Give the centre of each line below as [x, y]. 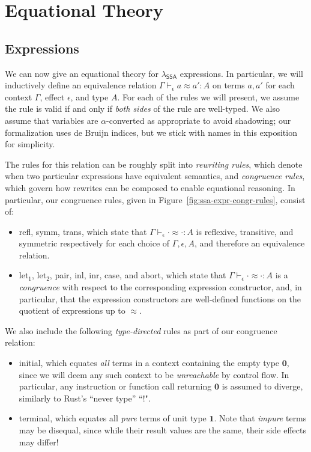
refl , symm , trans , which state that [83, 231]
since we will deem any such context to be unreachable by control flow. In [154, 374]
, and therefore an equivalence [250, 243]
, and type [89, 96]
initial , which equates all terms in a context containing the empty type [149, 363]
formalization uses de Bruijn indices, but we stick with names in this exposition [151, 132]
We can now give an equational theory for [82, 73]
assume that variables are [52, 120]
